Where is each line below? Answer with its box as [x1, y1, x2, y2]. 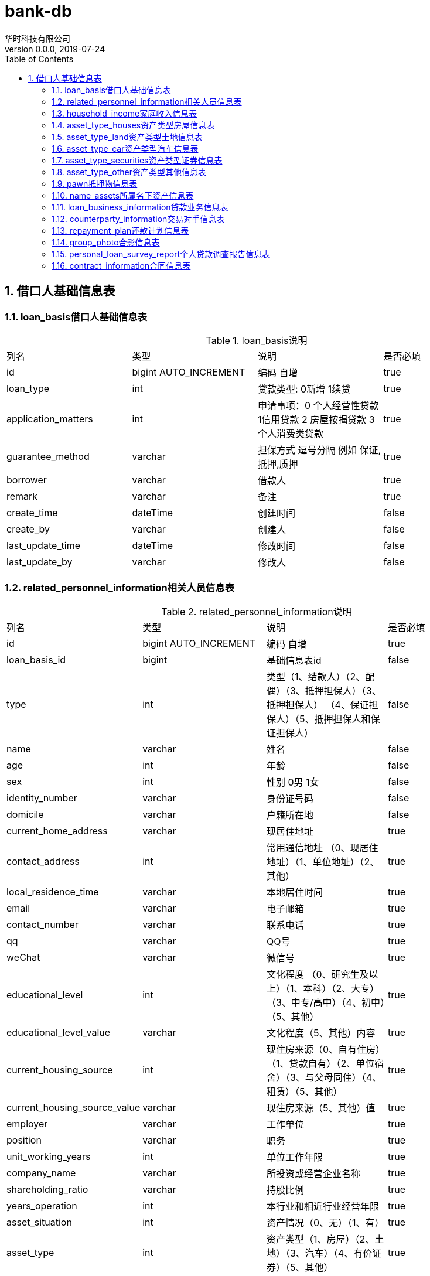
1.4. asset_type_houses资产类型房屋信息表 [52, 120, 215, 130]
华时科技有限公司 [5, 33, 70, 43]
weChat [6, 951, 40, 963]
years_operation [6, 1199, 77, 1212]
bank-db [5, 1, 72, 21]
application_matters [6, 412, 93, 425]
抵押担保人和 [314, 712, 371, 725]
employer [6, 1117, 48, 1130]
